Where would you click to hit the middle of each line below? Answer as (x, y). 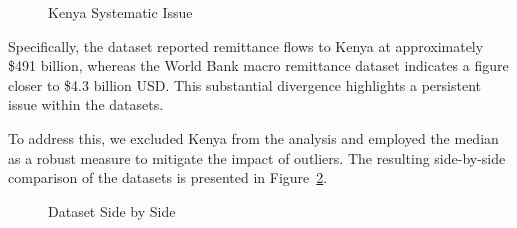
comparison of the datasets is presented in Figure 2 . (168, 177)
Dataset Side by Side (112, 210)
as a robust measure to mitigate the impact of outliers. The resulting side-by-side (257, 157)
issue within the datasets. (86, 104)
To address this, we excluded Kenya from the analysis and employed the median (253, 137)
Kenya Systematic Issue (120, 12)
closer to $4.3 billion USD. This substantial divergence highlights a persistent (244, 84)
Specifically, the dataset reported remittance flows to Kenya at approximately (246, 45)
